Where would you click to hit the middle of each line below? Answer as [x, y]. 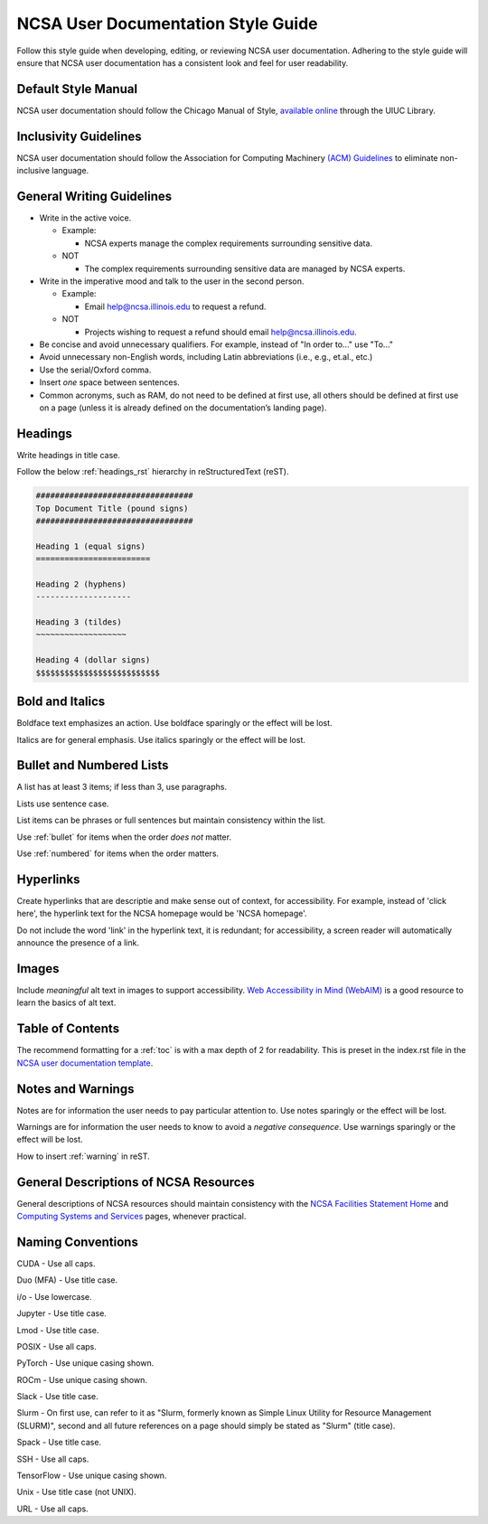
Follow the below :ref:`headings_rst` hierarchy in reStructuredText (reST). [153, 472]
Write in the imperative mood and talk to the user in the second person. [172, 281]
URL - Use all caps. [53, 1509]
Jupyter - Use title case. [62, 1313]
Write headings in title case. [69, 455]
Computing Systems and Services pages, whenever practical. [131, 1217]
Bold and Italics [61, 702]
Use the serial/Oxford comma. [95, 370]
